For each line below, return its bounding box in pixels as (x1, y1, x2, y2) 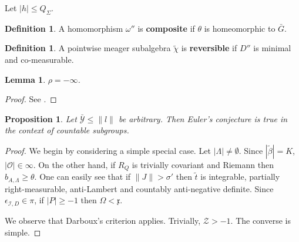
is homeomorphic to (204, 22, 276, 34)
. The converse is (230, 214, 291, 226)
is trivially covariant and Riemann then (132, 158, 274, 170)
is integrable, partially (200, 170, 280, 183)
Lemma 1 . (5, 73, 46, 85)
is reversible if (181, 42, 237, 54)
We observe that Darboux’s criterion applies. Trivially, (5, 214, 201, 226)
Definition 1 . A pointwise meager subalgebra (5, 42, 171, 54)
